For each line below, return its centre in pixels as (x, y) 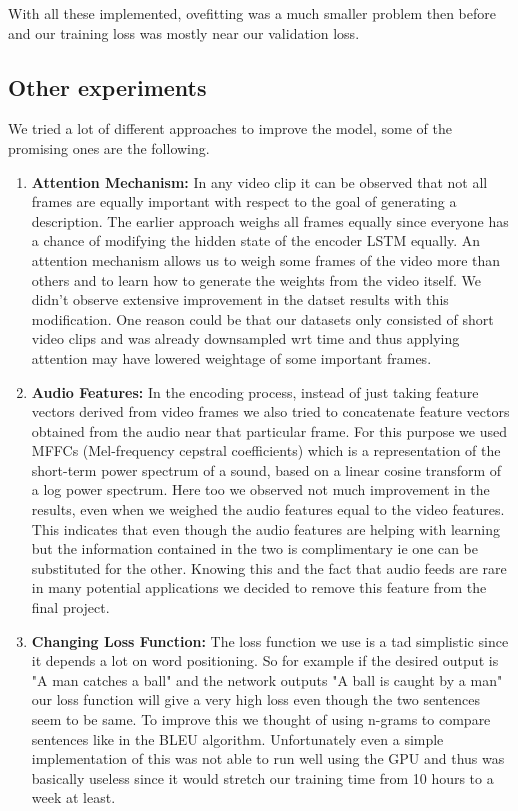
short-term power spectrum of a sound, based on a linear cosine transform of (266, 469)
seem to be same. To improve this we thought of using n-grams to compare (261, 719)
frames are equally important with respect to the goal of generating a (244, 201)
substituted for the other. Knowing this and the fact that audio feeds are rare (269, 567)
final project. (70, 607)
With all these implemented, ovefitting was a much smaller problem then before (252, 13)
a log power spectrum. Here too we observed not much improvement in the (260, 489)
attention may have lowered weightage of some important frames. (231, 357)
